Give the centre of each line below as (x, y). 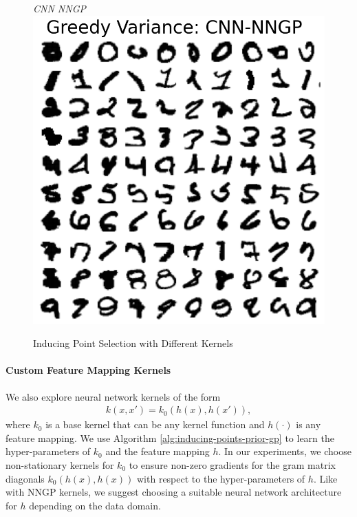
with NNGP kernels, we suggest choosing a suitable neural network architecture (174, 492)
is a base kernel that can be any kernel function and (155, 424)
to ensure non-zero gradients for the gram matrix (232, 465)
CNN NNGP (60, 8)
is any (309, 424)
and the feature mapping (158, 451)
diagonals (25, 478)
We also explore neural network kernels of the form (113, 396)
